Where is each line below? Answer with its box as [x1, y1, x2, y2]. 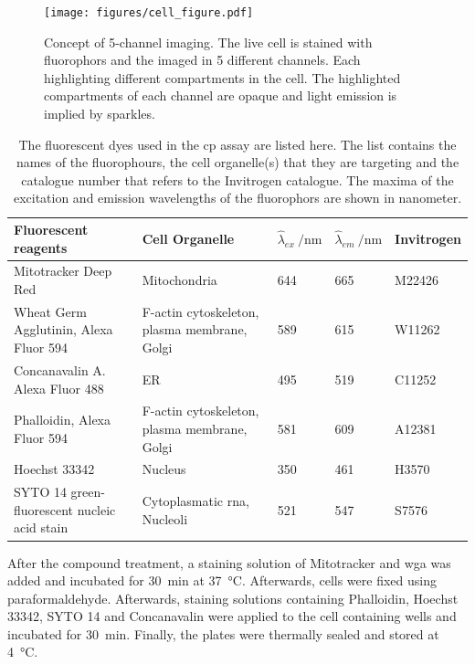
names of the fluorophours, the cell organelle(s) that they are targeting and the [16, 153, 459, 172]
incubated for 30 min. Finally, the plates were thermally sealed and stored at [7, 624, 439, 643]
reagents [14, 237, 68, 257]
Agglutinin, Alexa [14, 320, 113, 339]
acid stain [14, 518, 69, 537]
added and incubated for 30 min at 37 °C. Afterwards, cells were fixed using [7, 571, 437, 590]
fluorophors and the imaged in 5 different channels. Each [44, 50, 361, 69]
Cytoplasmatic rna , [142, 491, 249, 511]
